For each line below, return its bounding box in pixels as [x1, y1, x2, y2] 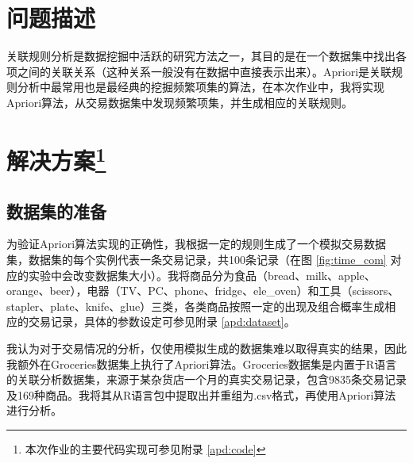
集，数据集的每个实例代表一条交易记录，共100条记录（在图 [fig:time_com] [6, 251, 387, 267]
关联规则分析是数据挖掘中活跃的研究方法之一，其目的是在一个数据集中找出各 [6, 48, 407, 64]
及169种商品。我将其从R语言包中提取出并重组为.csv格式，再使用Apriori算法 [6, 386, 396, 403]
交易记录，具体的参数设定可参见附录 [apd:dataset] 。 [28, 313, 295, 330]
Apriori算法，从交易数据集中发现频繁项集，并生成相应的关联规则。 [6, 94, 353, 110]
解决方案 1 [6, 140, 106, 177]
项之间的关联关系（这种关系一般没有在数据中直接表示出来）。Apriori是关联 [6, 63, 392, 79]
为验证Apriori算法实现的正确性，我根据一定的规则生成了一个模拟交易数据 [6, 235, 387, 252]
